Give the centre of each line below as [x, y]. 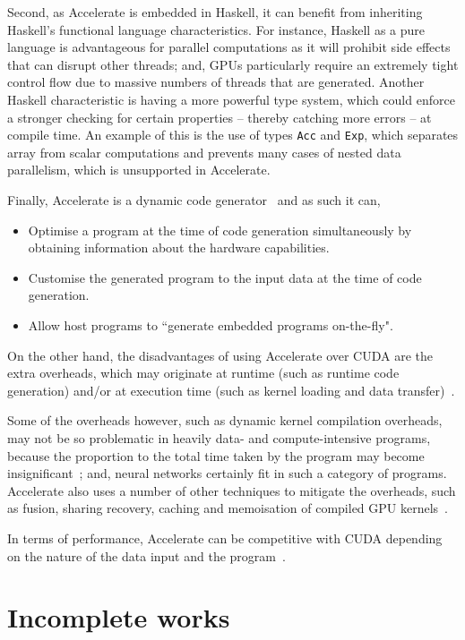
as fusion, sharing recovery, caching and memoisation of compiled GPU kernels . [228, 508]
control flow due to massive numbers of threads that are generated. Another [216, 82]
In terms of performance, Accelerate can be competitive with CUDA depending [225, 538]
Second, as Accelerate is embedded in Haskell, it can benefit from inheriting [215, 12]
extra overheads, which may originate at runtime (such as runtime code [203, 373]
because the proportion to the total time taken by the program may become [216, 455]
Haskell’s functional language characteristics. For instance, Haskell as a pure [216, 29]
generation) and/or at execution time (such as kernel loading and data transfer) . [231, 390]
